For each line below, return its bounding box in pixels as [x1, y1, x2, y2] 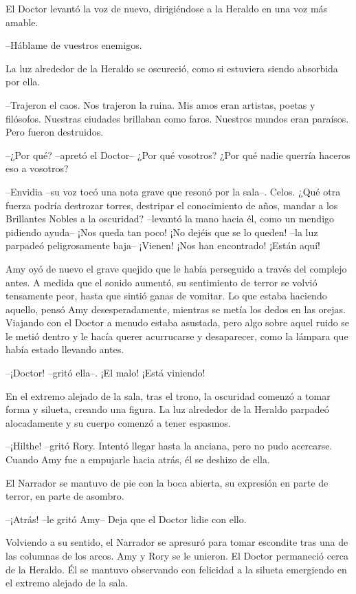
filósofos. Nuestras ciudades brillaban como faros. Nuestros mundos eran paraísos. [5, 111, 349, 125]
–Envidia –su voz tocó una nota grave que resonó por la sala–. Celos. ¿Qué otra [5, 184, 341, 198]
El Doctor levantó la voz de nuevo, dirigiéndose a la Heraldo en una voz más [5, 1, 328, 15]
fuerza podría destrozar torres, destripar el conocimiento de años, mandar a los [5, 198, 338, 212]
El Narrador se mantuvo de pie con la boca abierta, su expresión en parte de [5, 475, 329, 489]
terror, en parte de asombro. [5, 489, 124, 503]
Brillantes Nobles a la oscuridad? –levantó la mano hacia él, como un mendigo [5, 211, 335, 226]
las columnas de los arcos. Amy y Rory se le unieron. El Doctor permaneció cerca [5, 549, 348, 562]
